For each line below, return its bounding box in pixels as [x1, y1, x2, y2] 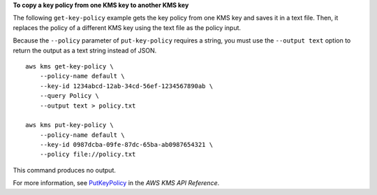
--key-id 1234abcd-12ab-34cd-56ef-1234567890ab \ [39, 82, 213, 90]
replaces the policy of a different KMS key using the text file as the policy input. [13, 23, 241, 31]
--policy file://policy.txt [39, 150, 136, 159]
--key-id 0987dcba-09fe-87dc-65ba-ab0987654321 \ [39, 140, 213, 149]
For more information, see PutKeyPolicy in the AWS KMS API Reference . [13, 179, 220, 187]
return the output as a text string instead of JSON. [13, 46, 157, 55]
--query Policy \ [39, 92, 99, 100]
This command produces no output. [13, 166, 117, 174]
